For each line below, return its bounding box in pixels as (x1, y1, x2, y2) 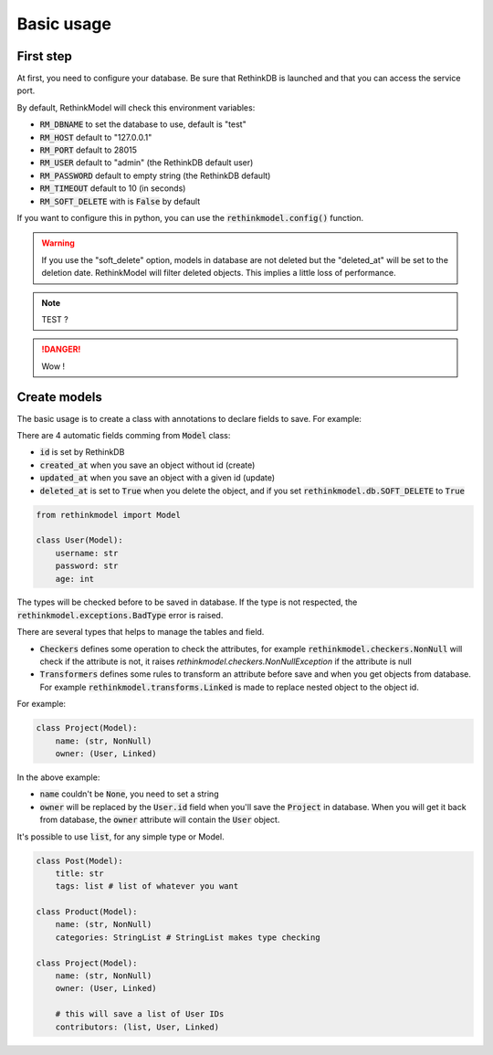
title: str (55, 868, 104, 879)
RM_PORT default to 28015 (39, 144, 137, 155)
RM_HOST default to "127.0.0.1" (39, 132, 152, 142)
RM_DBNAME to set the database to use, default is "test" (39, 119, 246, 130)
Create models (16, 389, 102, 405)
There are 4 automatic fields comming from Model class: (16, 430, 231, 440)
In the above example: (16, 772, 100, 783)
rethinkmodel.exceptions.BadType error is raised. (16, 609, 224, 620)
